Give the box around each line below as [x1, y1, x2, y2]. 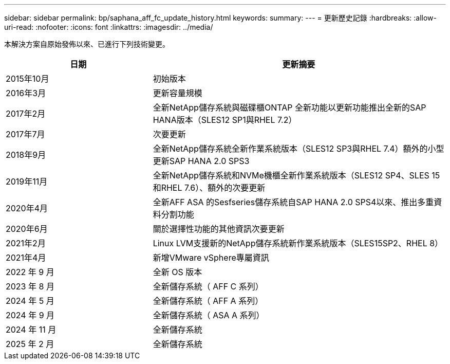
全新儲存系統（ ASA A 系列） [153, 310, 265, 320]
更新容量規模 [153, 88, 202, 98]
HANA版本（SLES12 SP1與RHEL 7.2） [153, 115, 297, 125]
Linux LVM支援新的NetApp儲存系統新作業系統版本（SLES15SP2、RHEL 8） [153, 238, 443, 248]
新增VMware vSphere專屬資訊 [153, 252, 269, 263]
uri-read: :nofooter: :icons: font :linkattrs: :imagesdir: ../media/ [4, 23, 213, 31]
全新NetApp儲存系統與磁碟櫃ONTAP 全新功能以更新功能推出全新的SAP [153, 102, 426, 113]
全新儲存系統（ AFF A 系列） [153, 296, 264, 306]
